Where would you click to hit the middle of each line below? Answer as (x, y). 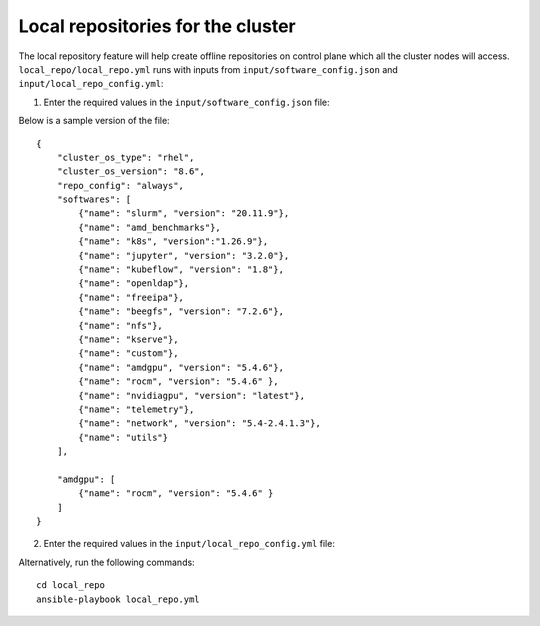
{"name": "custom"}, (128, 353)
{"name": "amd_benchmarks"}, (150, 227)
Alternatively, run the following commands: (106, 562)
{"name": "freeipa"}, (131, 297)
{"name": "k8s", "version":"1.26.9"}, (173, 241)
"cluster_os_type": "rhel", (125, 157)
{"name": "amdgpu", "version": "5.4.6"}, (181, 367)
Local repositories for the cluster (157, 26)
